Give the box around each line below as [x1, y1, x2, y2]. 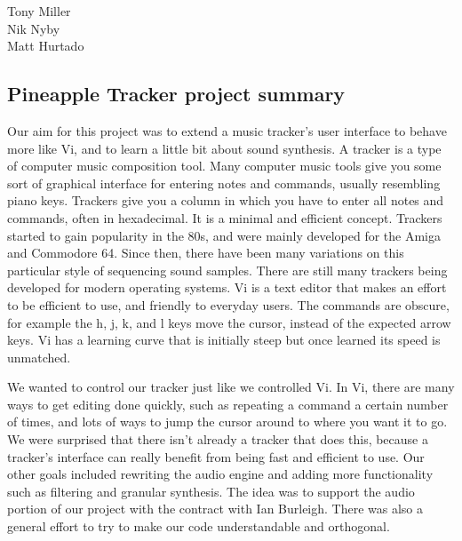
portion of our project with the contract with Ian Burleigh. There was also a [7, 499, 424, 518]
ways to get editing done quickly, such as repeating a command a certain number [7, 394, 449, 413]
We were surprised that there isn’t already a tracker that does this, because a [7, 430, 428, 449]
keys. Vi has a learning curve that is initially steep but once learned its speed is [7, 330, 441, 349]
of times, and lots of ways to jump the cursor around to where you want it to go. [7, 412, 448, 431]
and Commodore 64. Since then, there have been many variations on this [7, 243, 404, 262]
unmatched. [7, 347, 71, 366]
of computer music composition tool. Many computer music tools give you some [7, 156, 442, 175]
